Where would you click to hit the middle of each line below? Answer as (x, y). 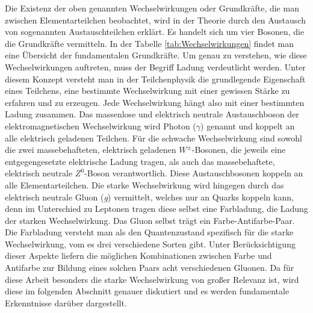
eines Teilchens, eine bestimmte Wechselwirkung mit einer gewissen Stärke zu (147, 91)
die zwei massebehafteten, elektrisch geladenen (91, 150)
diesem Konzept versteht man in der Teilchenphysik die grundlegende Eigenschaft (155, 79)
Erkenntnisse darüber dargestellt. (66, 302)
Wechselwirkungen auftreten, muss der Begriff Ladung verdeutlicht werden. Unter (155, 67)
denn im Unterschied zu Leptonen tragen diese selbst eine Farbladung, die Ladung (156, 209)
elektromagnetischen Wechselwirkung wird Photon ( (101, 126)
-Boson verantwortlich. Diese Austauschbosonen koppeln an (194, 173)
